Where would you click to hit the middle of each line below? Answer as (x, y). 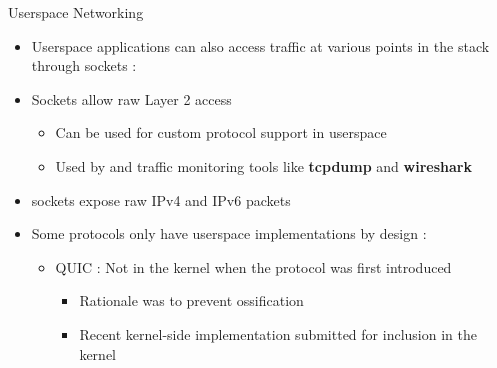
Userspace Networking (76, 12)
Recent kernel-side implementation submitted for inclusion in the (278, 333)
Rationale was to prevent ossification (191, 300)
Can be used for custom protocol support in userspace (221, 132)
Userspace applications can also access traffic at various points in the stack (260, 45)
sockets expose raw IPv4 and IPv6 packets (161, 199)
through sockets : (84, 65)
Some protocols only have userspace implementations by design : (229, 233)
